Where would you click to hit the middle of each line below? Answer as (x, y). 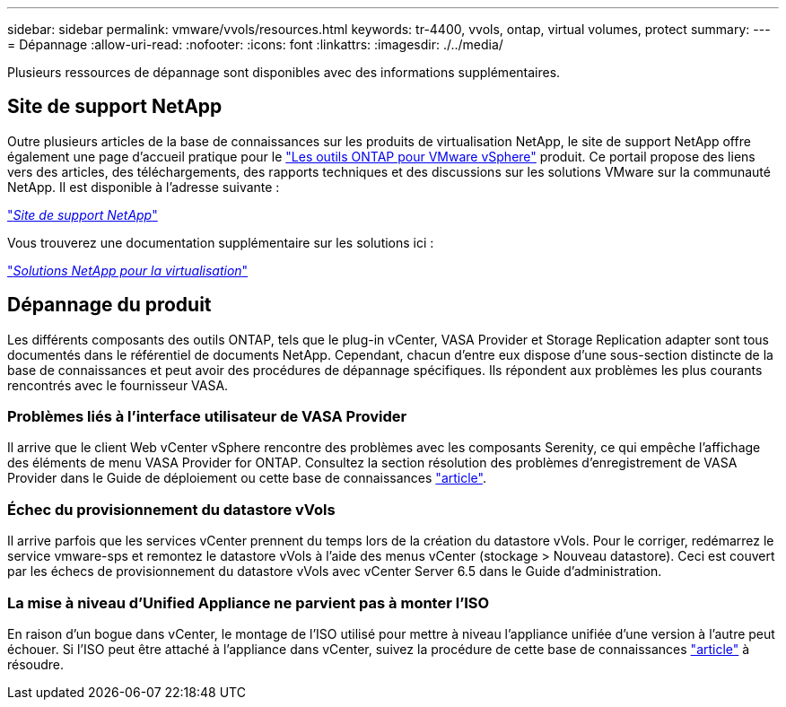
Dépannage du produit (109, 305)
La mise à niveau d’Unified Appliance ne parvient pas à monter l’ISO (249, 602)
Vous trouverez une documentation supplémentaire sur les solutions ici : (221, 242)
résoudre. (36, 664)
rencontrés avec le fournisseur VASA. (118, 385)
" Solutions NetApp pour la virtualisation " (128, 270)
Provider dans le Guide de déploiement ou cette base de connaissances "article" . (247, 478)
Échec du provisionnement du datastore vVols (171, 509)
